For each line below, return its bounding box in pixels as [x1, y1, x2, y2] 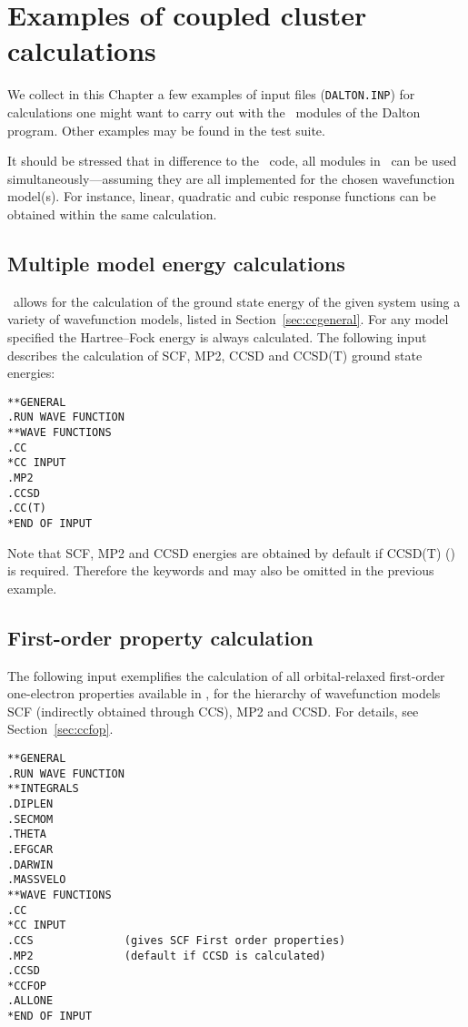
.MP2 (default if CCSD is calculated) [7, 949, 326, 962]
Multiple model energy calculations [7, 249, 345, 277]
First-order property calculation [7, 623, 314, 651]
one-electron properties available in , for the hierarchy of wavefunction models [7, 684, 441, 703]
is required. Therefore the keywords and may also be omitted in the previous [7, 561, 434, 580]
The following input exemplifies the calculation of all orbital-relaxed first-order [7, 666, 445, 685]
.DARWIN [7, 858, 54, 871]
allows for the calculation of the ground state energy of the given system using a [13, 291, 461, 310]
